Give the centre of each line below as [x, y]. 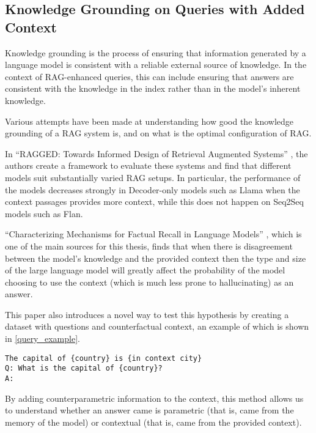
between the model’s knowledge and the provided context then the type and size [156, 258]
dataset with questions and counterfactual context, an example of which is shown [157, 326]
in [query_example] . [42, 339]
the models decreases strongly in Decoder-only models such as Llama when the [152, 189]
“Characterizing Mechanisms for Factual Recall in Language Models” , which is [153, 234]
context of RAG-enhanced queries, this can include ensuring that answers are [149, 76]
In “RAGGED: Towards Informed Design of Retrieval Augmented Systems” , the [156, 153]
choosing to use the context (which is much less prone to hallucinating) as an [149, 282]
